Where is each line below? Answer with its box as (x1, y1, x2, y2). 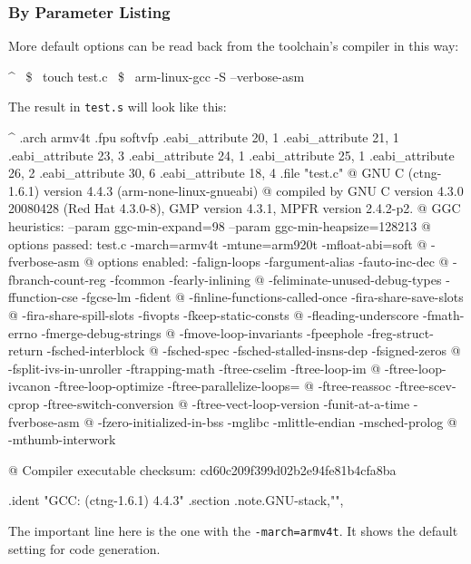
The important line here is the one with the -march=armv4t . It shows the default (8, 520, 458, 540)
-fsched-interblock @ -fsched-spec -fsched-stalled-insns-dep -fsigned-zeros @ (46, 341, 461, 360)
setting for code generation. (8, 539, 161, 558)
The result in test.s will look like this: (8, 97, 227, 116)
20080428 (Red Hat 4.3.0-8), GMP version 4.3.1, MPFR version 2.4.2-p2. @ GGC (8, 199, 461, 218)
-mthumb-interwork (8, 430, 116, 449)
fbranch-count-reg (8, 269, 106, 288)
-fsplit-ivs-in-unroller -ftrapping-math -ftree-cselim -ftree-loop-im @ (8, 358, 381, 377)
